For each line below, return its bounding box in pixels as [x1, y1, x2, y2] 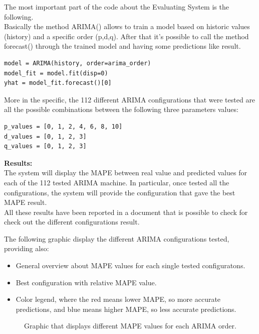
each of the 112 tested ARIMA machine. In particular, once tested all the [4, 177, 229, 187]
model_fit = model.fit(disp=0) [4, 69, 108, 77]
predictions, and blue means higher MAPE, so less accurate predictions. [16, 303, 236, 314]
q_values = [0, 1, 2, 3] [4, 143, 87, 150]
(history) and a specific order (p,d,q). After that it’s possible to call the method [4, 31, 249, 41]
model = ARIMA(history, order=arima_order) [4, 59, 151, 67]
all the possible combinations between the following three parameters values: [4, 104, 238, 115]
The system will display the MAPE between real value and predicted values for [4, 167, 247, 178]
